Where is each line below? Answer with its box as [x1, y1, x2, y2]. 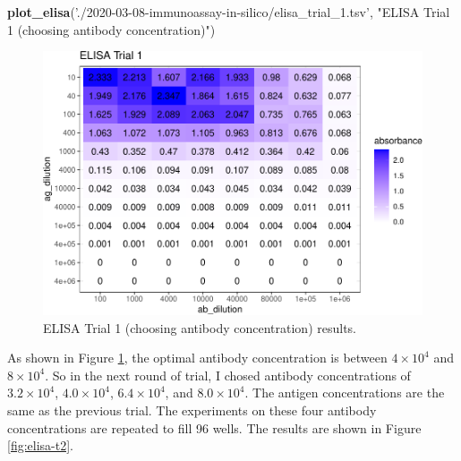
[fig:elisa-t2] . [7, 436, 73, 455]
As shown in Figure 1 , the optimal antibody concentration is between [7, 348, 388, 367]
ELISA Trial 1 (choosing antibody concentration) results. [43, 318, 356, 337]
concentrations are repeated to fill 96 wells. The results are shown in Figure [7, 418, 422, 437]
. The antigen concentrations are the [244, 383, 445, 402]
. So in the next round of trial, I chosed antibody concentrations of [45, 365, 411, 384]
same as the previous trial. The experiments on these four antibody [7, 400, 377, 419]
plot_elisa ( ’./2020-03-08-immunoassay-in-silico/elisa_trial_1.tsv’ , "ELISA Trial [7, 3, 450, 21]
